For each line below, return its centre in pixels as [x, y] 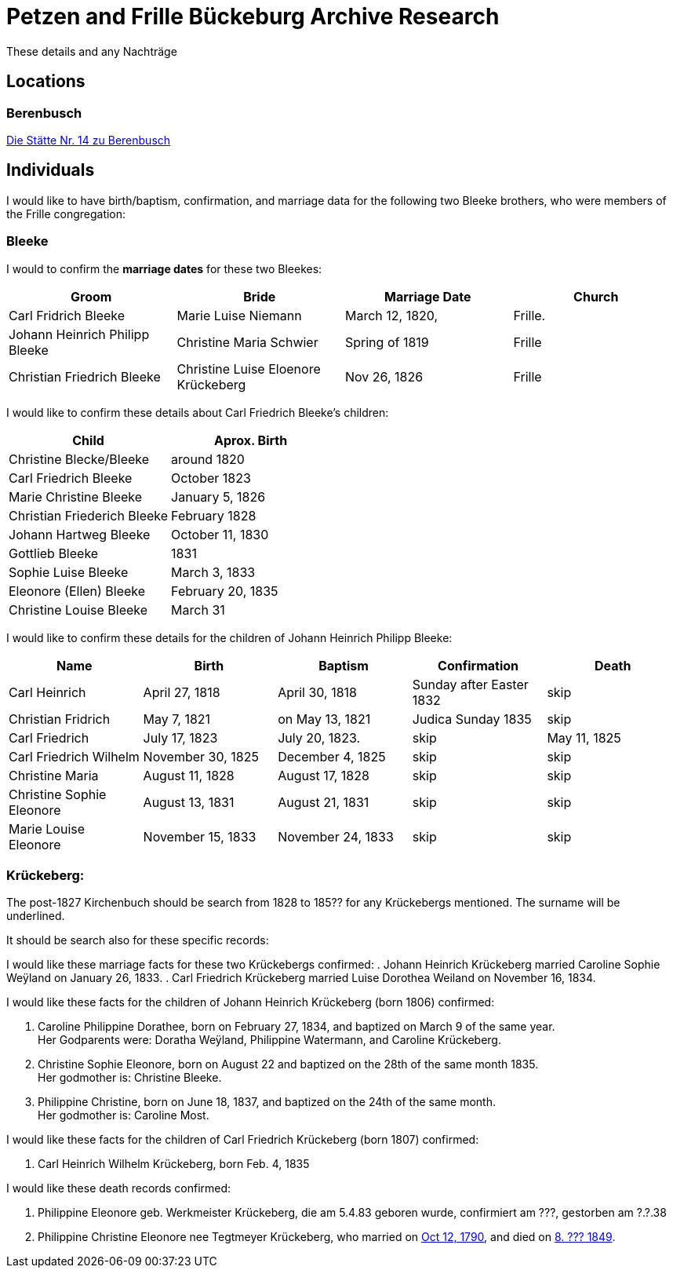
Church [596, 296]
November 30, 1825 [201, 756]
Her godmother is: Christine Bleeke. [130, 1078]
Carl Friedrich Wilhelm [74, 756]
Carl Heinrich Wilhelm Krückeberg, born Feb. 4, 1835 [174, 1164]
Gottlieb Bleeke [54, 553]
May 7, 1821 [177, 719]
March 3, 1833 [213, 572]
